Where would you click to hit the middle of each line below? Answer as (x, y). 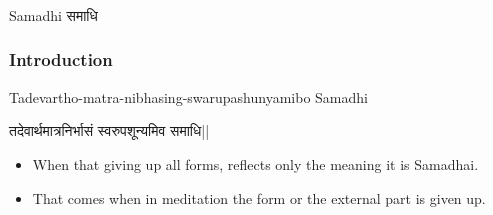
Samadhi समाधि (53, 14)
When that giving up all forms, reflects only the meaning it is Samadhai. (255, 163)
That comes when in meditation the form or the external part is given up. (259, 197)
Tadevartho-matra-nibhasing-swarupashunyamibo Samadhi (188, 96)
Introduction (61, 59)
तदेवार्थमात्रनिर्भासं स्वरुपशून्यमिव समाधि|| (109, 130)
